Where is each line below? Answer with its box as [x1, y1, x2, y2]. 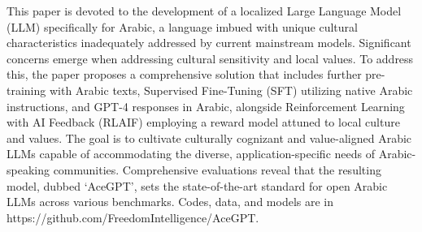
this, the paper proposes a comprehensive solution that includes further [7, 66, 362, 83]
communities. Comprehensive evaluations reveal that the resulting [53, 161, 381, 178]
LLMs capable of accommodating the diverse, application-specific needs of [7, 145, 375, 162]
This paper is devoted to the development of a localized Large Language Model [7, 2, 402, 19]
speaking [7, 161, 50, 178]
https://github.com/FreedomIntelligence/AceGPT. [7, 208, 259, 226]
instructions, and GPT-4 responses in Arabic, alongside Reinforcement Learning [7, 97, 405, 114]
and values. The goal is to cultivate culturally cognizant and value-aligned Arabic [7, 129, 412, 146]
